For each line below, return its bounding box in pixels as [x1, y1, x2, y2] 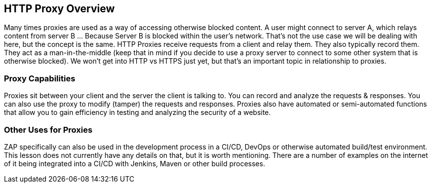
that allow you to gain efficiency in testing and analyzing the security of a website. [4, 108, 271, 117]
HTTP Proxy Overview [4, 2, 115, 15]
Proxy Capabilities [4, 73, 76, 83]
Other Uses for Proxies [4, 124, 93, 135]
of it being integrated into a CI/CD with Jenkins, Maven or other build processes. [4, 159, 265, 168]
